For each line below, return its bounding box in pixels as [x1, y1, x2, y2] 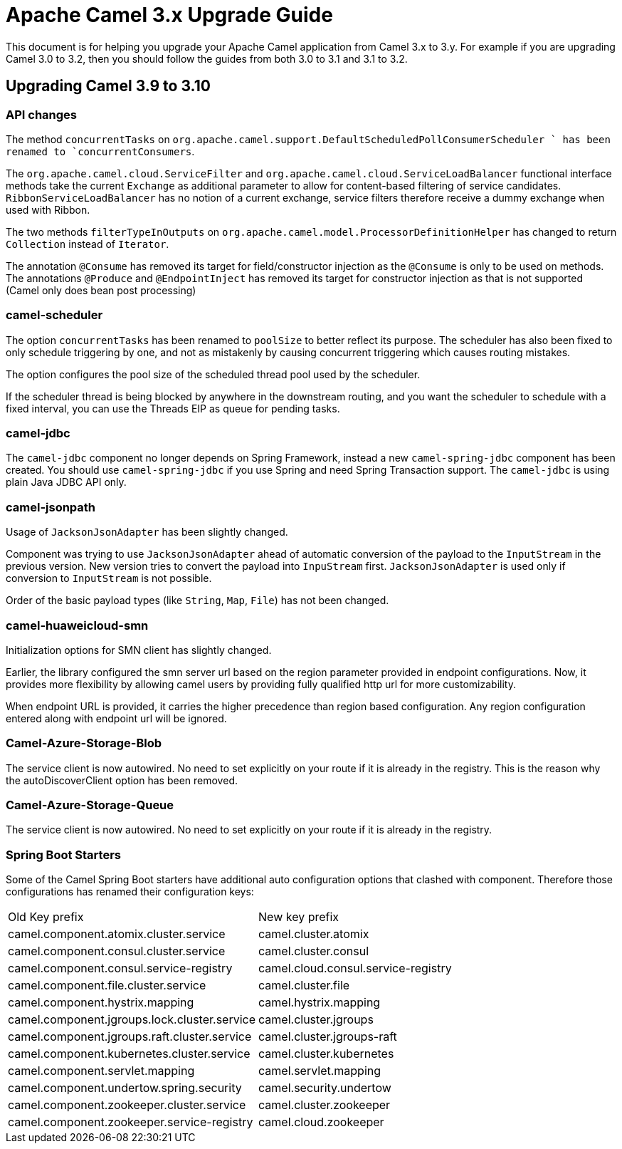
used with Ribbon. [6, 203, 90, 216]
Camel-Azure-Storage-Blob [6, 736, 162, 751]
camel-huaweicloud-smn [6, 618, 149, 633]
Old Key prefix [8, 910, 84, 925]
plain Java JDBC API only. [6, 476, 127, 489]
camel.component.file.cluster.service [8, 978, 206, 993]
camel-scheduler [6, 308, 103, 323]
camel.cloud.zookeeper [258, 1115, 384, 1130]
